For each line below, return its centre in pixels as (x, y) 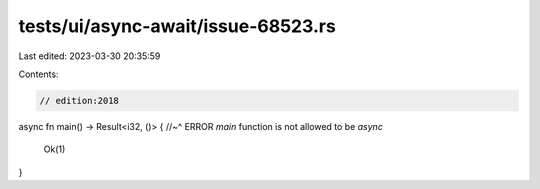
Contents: (38, 74)
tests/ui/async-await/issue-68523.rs (177, 26)
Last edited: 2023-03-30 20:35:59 (89, 56)
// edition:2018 (79, 100)
